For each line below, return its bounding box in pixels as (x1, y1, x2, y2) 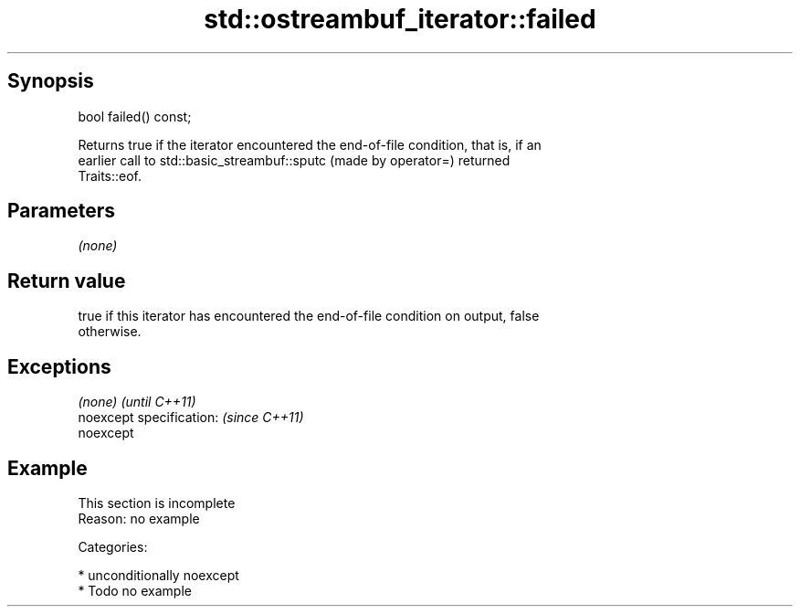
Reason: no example (78, 510, 200, 526)
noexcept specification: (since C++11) (78, 409, 304, 426)
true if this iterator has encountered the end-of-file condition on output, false (78, 308, 540, 324)
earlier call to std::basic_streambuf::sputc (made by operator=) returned (78, 152, 511, 168)
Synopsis (7, 69, 94, 93)
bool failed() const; (78, 108, 192, 124)
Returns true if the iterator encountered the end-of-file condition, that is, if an (78, 136, 542, 153)
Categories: (78, 538, 148, 555)
